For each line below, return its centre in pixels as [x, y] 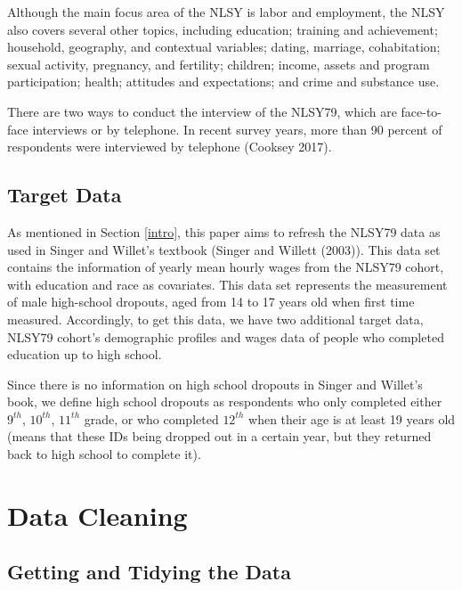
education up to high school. [85, 354]
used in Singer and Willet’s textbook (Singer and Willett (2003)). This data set [224, 249]
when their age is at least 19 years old [352, 418]
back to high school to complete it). [104, 454]
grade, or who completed [151, 418]
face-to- [421, 111]
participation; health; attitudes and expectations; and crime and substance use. [223, 82]
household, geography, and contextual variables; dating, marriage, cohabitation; [224, 47]
